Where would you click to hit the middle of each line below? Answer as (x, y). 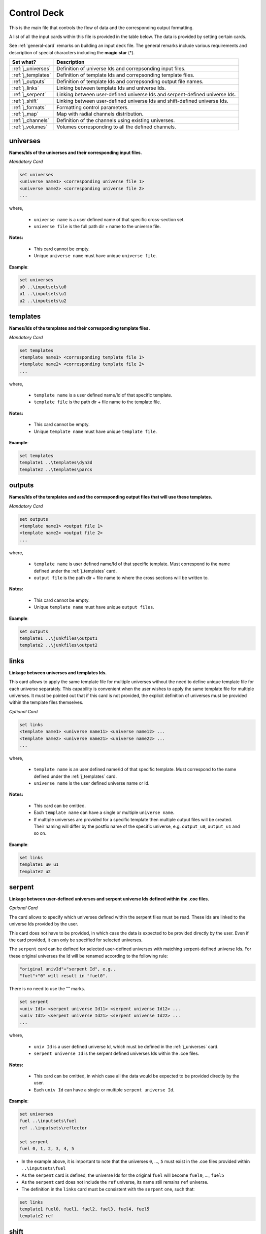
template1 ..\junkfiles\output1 (59, 638)
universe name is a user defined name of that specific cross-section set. (109, 219)
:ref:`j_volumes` (30, 127)
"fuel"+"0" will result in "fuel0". (64, 976)
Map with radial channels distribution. (100, 114)
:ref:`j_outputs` (29, 81)
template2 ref (36, 1216)
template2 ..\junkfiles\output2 (59, 645)
